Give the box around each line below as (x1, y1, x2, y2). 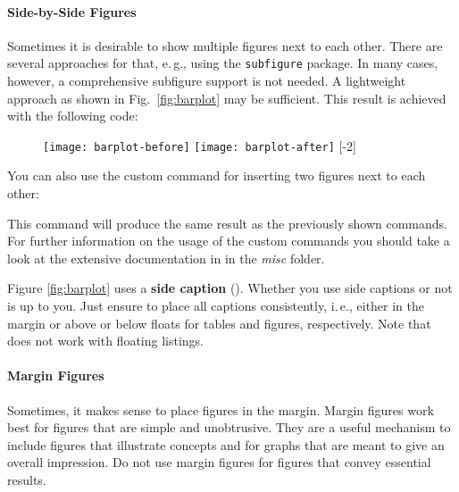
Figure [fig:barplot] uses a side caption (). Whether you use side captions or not (7, 279, 453, 297)
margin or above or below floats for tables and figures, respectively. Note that (7, 313, 431, 332)
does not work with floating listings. (7, 331, 204, 350)
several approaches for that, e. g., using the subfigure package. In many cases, (7, 54, 438, 72)
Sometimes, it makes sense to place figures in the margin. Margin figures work (7, 400, 434, 419)
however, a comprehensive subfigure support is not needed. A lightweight (7, 71, 406, 90)
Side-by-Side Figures (7, 2, 137, 21)
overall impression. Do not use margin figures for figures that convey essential (7, 453, 431, 471)
